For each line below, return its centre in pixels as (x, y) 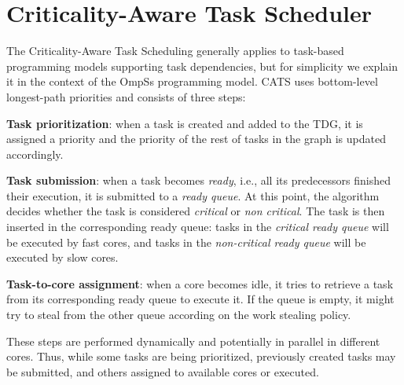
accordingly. (35, 154)
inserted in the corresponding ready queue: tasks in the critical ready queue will (198, 227)
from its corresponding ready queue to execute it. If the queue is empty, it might (200, 299)
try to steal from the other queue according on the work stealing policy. (179, 315)
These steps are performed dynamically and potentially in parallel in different (193, 341)
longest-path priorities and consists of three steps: (126, 96)
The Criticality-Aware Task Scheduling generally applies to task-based (175, 51)
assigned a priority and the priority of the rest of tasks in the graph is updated (196, 139)
